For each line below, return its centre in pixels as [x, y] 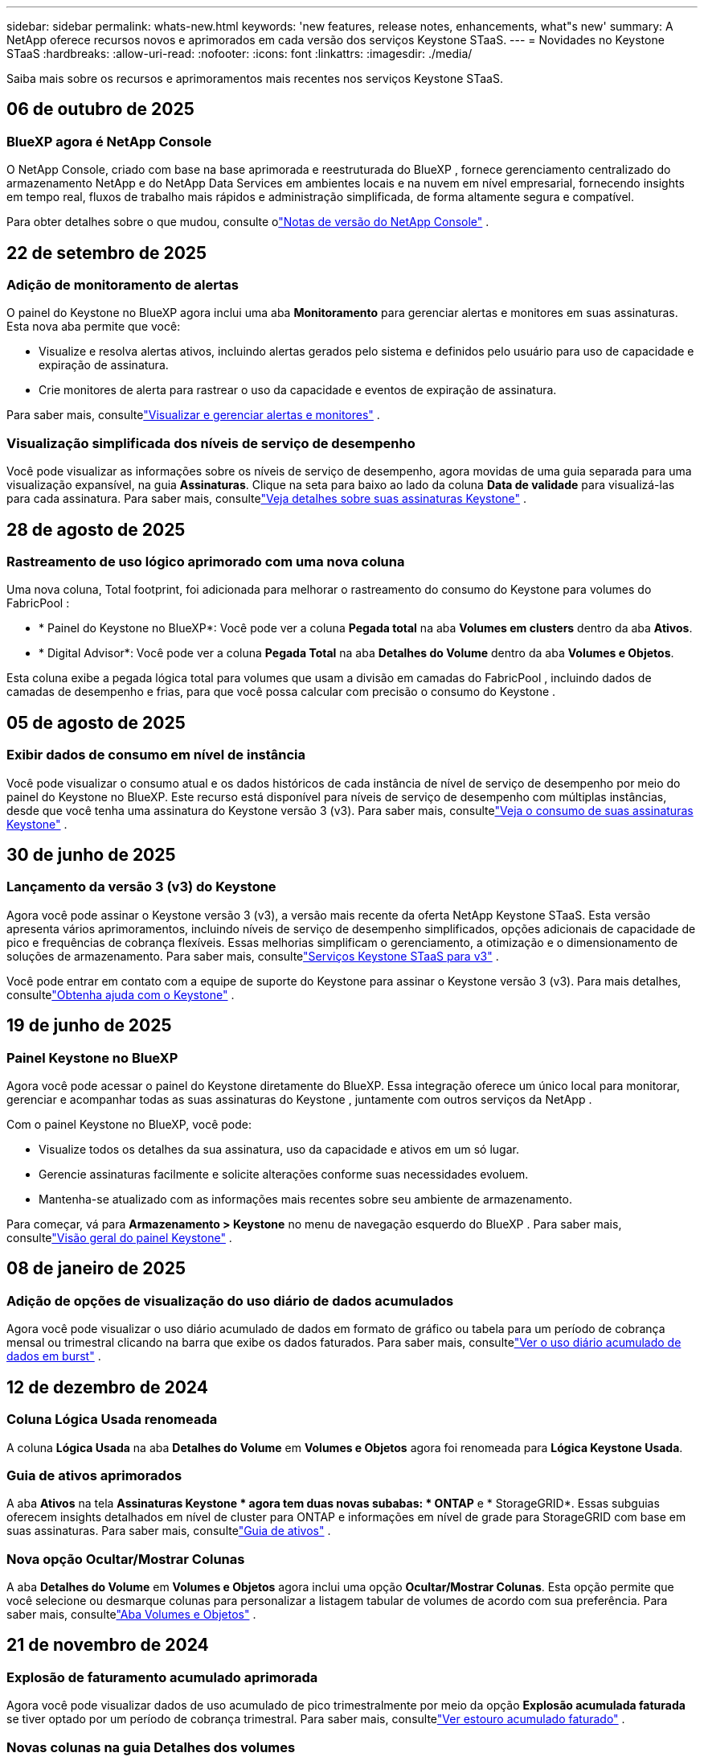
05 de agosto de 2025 [96, 722]
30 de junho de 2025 [91, 855]
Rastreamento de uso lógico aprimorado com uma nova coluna [206, 562]
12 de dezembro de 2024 [107, 1387]
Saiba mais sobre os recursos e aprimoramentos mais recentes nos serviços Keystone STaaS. [255, 78]
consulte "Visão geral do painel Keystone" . [119, 1238]
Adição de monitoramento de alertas [123, 285]
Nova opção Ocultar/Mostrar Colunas [126, 1559]
